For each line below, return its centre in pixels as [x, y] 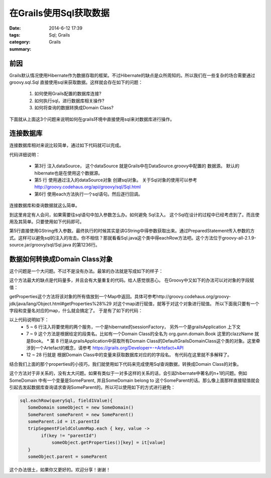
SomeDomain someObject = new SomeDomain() [81, 408]
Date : [15, 28]
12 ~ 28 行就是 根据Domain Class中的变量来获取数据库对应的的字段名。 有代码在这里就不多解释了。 [129, 355]
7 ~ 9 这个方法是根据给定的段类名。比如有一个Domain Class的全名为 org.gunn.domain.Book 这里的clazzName [140, 334]
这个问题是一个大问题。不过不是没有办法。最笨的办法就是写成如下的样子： [86, 271]
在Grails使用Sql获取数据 [59, 13]
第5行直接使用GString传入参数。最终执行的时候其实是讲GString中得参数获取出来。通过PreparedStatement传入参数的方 [132, 231]
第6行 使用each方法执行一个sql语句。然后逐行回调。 [89, 194]
